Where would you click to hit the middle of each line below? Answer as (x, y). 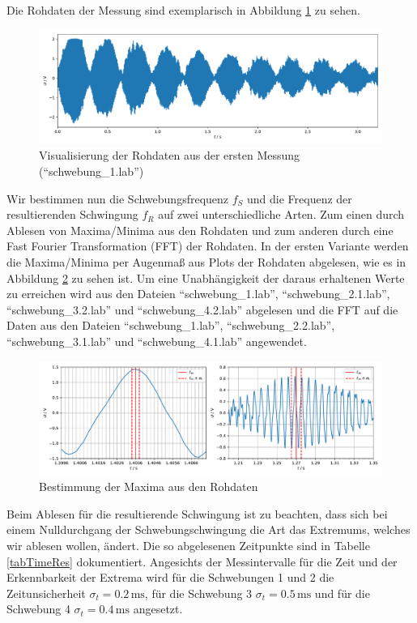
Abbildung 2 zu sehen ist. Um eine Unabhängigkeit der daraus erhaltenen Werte (206, 277)
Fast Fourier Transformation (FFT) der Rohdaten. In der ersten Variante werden (208, 246)
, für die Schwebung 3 (198, 593)
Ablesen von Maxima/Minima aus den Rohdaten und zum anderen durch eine (200, 230)
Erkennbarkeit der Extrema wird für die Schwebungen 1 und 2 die (170, 577)
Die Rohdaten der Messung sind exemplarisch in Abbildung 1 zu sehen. (183, 10)
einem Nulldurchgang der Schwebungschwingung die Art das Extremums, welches (208, 529)
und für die (342, 593)
